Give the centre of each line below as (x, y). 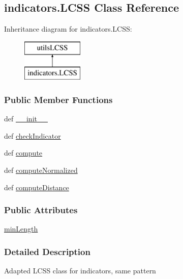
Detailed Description (47, 251)
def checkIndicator (33, 135)
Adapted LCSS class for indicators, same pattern (80, 271)
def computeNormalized (41, 170)
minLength (21, 229)
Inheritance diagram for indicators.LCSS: (68, 29)
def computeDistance (37, 187)
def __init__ (26, 119)
